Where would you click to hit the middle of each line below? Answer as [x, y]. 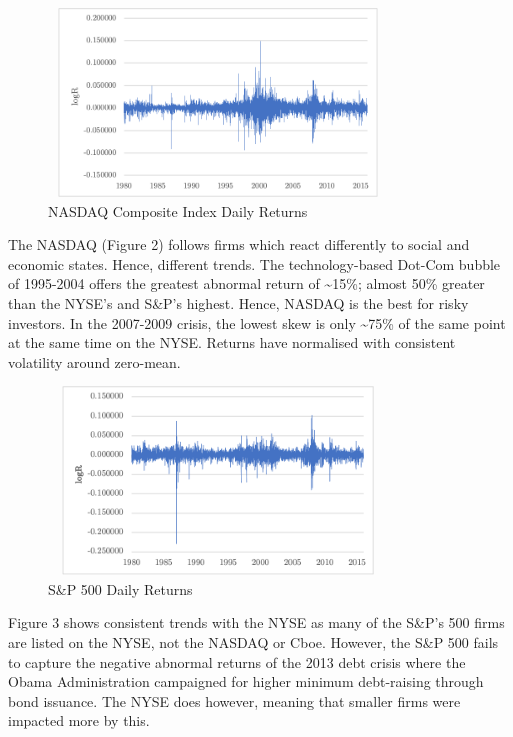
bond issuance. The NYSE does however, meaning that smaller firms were [234, 700]
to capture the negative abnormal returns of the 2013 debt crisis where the [237, 661]
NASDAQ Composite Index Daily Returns [178, 210]
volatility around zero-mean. [94, 361]
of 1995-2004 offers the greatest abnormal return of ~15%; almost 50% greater [246, 283]
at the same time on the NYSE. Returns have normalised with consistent [232, 342]
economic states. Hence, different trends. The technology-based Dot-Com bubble [254, 263]
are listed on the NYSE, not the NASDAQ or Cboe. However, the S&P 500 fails [253, 642]
